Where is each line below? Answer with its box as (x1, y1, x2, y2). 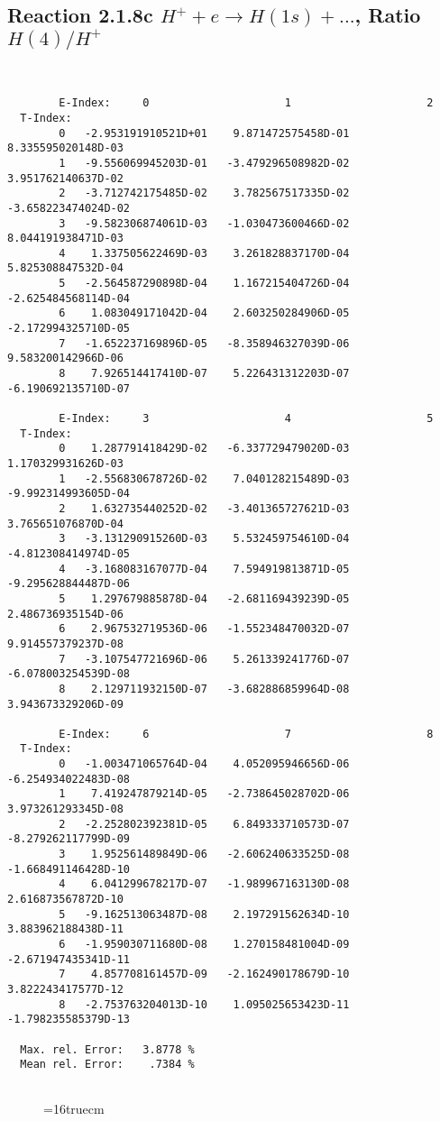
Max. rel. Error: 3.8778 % (20, 1043, 195, 1056)
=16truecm (43, 1098, 105, 1117)
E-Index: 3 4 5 (59, 412, 434, 426)
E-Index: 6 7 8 (59, 727, 434, 740)
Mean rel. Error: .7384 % (20, 1058, 195, 1071)
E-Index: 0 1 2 (59, 96, 434, 110)
